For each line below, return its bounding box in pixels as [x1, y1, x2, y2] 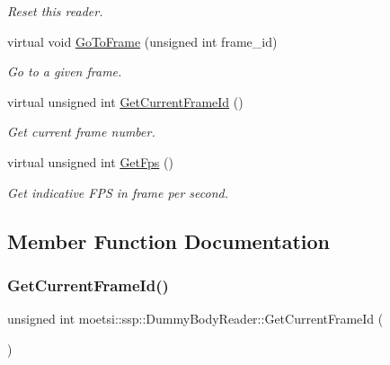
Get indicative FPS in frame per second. [7, 182, 228, 201]
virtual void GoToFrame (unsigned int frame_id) [7, 31, 278, 50]
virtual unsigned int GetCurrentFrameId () [7, 92, 244, 111]
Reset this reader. [7, 2, 103, 20]
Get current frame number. [7, 122, 155, 141]
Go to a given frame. [7, 62, 122, 81]
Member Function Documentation [7, 227, 331, 254]
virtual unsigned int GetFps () [7, 152, 173, 171]
